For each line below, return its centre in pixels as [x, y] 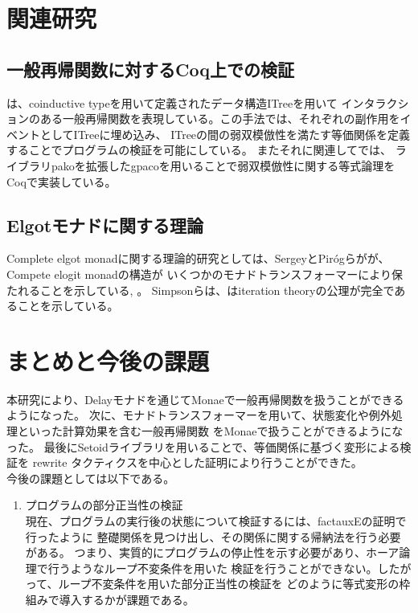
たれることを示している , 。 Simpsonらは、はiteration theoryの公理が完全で [201, 290]
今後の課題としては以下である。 [91, 478]
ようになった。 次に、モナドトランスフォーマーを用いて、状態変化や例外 [199, 415]
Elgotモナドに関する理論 [105, 225]
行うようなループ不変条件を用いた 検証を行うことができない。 [213, 568]
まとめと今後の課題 [108, 360]
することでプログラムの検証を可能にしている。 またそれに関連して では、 [199, 150]
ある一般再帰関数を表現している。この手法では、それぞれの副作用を [220, 119]
